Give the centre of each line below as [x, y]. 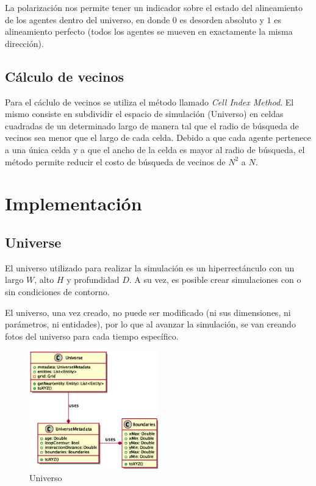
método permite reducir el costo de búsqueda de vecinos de [115, 161]
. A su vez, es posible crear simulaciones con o [215, 280]
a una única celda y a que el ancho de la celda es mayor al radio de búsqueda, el [155, 149]
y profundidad [93, 280]
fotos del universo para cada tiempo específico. [92, 336]
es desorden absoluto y [222, 19]
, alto [44, 280]
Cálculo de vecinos [64, 76]
